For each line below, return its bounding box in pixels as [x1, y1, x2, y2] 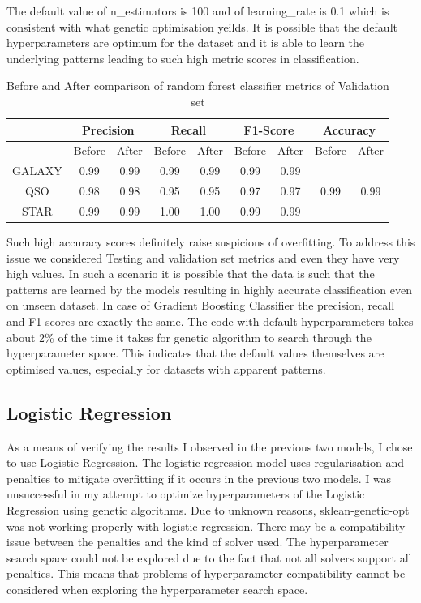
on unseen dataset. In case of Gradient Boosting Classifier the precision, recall [6, 297, 395, 314]
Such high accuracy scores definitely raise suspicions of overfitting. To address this [6, 233, 415, 250]
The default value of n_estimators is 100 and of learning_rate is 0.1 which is [6, 2, 389, 19]
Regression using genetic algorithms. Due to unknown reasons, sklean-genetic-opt [6, 501, 410, 518]
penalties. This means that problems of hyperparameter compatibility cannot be [6, 565, 406, 582]
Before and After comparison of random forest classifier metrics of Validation [6, 77, 389, 94]
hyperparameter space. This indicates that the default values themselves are [6, 344, 384, 361]
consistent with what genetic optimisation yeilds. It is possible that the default [6, 18, 397, 35]
